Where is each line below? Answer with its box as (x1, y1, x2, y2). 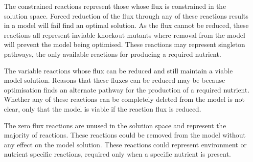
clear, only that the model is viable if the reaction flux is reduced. (4, 103, 201, 114)
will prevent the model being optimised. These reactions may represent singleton (4, 39, 245, 49)
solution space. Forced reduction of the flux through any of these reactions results (4, 10, 249, 21)
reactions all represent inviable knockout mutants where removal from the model (4, 29, 245, 40)
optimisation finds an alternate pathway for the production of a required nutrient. (4, 84, 250, 94)
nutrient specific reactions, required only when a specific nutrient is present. (4, 149, 231, 159)
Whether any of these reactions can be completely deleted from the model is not (4, 94, 245, 104)
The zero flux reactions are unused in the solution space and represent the (4, 120, 226, 130)
